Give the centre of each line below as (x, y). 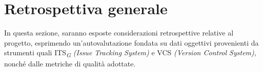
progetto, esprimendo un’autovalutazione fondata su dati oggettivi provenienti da (131, 42)
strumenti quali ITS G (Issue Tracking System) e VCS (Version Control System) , (130, 53)
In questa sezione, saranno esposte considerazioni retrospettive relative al (119, 33)
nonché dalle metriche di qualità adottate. (70, 64)
